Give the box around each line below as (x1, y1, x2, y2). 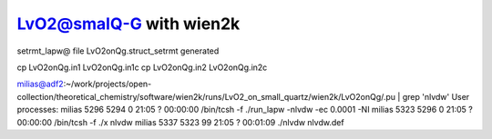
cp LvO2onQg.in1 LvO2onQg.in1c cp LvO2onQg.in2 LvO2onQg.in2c (16, 62, 268, 73)
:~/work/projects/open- (63, 78, 152, 90)
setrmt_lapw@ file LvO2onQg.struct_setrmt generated (16, 45, 220, 56)
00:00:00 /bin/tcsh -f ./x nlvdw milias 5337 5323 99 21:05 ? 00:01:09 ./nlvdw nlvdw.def (16, 116, 345, 127)
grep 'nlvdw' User (402, 91, 470, 102)
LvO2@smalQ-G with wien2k (16, 14, 241, 34)
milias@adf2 (16, 78, 64, 90)
